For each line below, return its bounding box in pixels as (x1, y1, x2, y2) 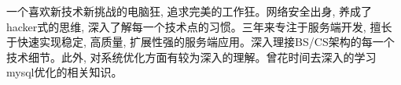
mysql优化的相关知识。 (6, 64, 123, 80)
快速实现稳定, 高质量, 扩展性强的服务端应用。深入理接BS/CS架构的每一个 (17, 34, 395, 50)
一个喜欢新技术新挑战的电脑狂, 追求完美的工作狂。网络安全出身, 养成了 (6, 3, 373, 19)
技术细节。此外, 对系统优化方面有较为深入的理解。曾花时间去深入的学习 (6, 48, 377, 65)
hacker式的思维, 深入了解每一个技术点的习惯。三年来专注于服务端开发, (6, 18, 366, 34)
